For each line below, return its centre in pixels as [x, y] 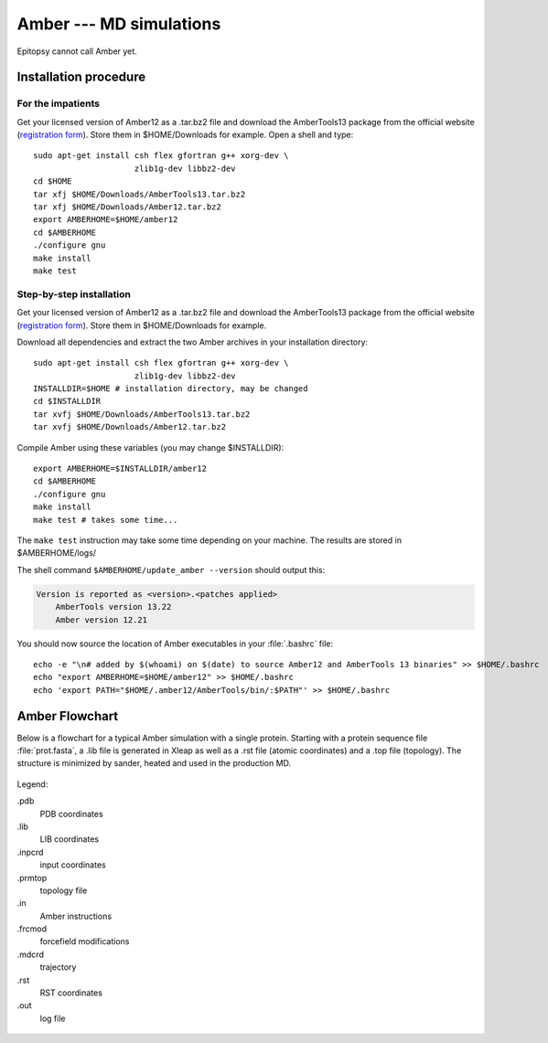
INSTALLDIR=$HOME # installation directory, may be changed [171, 389]
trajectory [58, 967]
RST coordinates [71, 993]
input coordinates [73, 865]
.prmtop [32, 878]
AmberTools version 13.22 [113, 607]
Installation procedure [81, 77]
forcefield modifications [85, 942]
